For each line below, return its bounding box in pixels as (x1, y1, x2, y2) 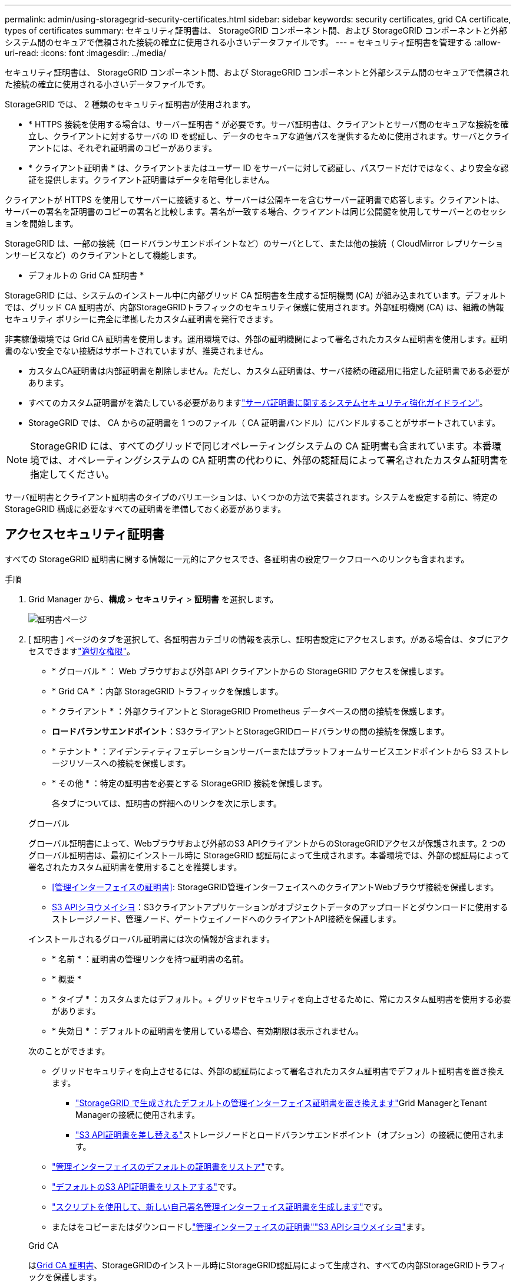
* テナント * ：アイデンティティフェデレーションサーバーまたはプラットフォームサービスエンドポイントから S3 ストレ (52, 746, 510, 756)
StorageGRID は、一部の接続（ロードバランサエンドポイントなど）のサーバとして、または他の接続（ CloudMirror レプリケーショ (5, 238, 504, 248)
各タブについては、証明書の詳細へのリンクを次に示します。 (52, 798, 282, 808)
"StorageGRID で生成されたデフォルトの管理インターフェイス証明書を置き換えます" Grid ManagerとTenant (75, 1097, 487, 1108)
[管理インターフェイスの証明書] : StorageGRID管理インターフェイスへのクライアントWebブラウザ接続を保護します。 (52, 881, 499, 892)
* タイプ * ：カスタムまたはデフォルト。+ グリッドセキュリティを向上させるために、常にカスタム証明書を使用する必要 (52, 993, 511, 1004)
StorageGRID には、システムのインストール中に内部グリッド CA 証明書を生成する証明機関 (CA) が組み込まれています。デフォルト (5, 290, 507, 300)
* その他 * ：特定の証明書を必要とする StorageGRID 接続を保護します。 (52, 777, 327, 788)
